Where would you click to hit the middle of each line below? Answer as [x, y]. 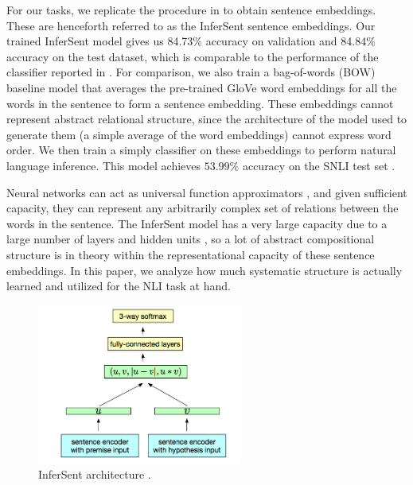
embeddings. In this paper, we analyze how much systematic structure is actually [205, 270]
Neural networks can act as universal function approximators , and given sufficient [207, 192]
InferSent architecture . [95, 474]
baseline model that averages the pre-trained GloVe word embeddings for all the [202, 87]
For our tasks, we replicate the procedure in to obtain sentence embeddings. [191, 10]
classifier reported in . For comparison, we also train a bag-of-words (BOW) [191, 72]
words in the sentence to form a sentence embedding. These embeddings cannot [200, 103]
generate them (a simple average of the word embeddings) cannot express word [199, 134]
